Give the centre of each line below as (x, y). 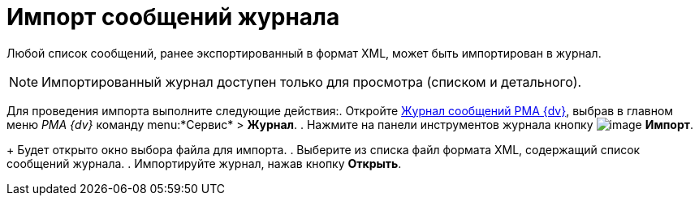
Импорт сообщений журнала (173, 17)
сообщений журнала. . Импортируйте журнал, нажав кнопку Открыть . (204, 163)
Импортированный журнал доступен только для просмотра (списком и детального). (312, 82)
